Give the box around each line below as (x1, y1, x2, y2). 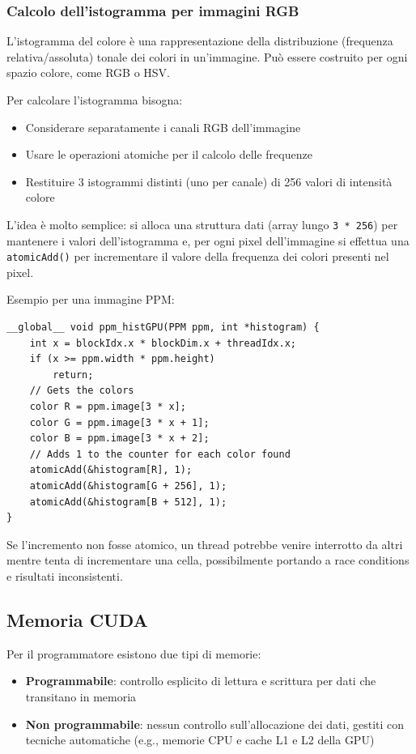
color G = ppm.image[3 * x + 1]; (29, 416, 210, 428)
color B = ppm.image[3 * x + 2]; (29, 432, 210, 445)
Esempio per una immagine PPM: (6, 291, 175, 308)
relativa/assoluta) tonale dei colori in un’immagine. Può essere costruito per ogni (6, 48, 408, 65)
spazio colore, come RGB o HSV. (6, 64, 171, 81)
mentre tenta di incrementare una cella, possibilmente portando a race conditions (6, 552, 410, 569)
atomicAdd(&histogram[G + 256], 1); (29, 480, 227, 492)
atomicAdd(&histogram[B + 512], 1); (29, 496, 227, 508)
